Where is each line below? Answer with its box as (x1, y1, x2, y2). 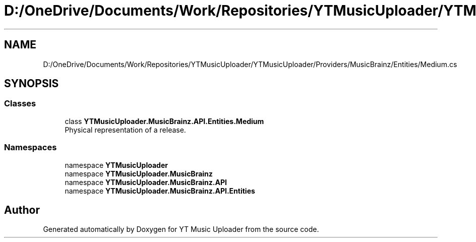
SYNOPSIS (4, 77, 59, 90)
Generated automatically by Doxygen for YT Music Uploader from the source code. (43, 225, 319, 234)
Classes (4, 98, 36, 109)
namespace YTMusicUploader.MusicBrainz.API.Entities (65, 186, 255, 195)
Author (4, 203, 40, 216)
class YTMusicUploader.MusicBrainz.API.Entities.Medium (65, 116, 264, 126)
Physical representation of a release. (65, 125, 186, 134)
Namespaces (4, 142, 57, 153)
